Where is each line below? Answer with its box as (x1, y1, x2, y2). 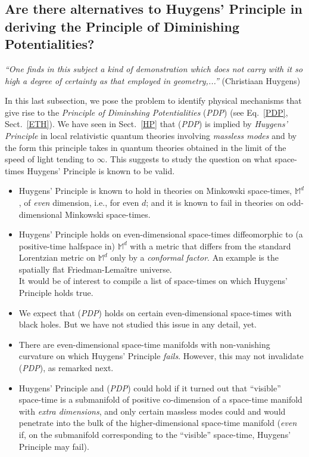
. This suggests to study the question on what (105, 153, 272, 165)
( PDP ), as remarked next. (18, 362, 114, 374)
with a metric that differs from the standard (130, 239, 291, 252)
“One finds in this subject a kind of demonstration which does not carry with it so (5, 62, 303, 75)
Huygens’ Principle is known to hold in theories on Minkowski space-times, (18, 184, 292, 197)
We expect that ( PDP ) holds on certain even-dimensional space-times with (18, 306, 292, 319)
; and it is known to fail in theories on (146, 196, 285, 208)
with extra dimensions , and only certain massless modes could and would (18, 404, 286, 417)
